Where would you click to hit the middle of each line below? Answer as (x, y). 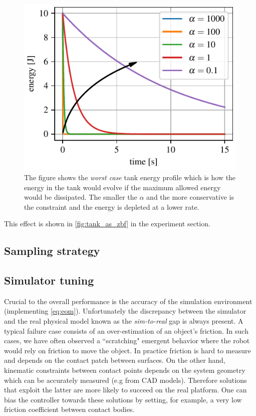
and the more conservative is (190, 197)
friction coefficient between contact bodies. (69, 409)
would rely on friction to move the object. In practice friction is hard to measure (127, 350)
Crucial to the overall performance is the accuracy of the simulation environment (128, 301)
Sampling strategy (52, 251)
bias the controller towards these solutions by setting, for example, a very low (123, 399)
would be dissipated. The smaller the (81, 197)
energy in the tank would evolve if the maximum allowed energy (122, 187)
